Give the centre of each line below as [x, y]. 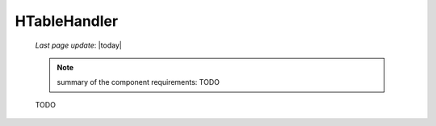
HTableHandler [67, 21]
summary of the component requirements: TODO [138, 82]
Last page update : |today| [79, 45]
